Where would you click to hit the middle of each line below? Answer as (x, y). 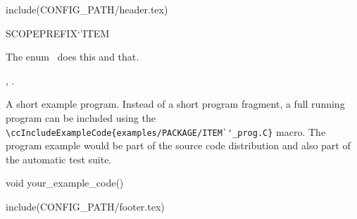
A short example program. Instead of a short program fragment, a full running (175, 104)
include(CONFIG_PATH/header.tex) (87, 9)
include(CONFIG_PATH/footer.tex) (85, 206)
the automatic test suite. (59, 159)
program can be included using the (81, 117)
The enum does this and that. (73, 57)
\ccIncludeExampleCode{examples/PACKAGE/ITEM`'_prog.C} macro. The (166, 131)
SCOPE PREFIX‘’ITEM (58, 33)
